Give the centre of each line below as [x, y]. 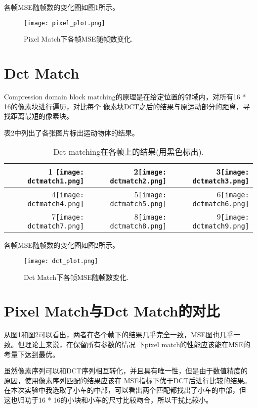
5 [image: [150, 194]
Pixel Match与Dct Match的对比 [112, 311]
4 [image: [68, 194]
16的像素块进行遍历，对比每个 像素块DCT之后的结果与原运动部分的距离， [124, 106]
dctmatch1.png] [56, 181]
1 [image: [66, 172]
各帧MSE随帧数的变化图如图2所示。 [62, 245]
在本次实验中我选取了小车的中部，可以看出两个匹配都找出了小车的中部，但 [125, 390]
